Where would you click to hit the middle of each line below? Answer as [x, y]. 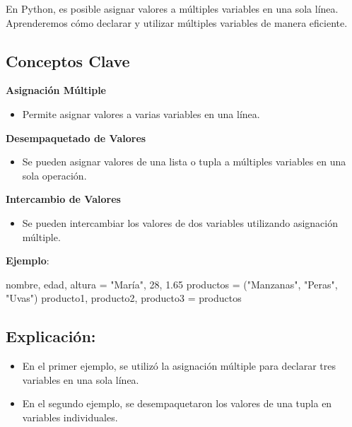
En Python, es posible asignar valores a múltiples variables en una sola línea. [172, 8]
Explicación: [51, 336]
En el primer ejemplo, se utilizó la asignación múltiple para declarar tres [179, 366]
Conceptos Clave [68, 60]
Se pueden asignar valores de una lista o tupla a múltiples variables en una [184, 162]
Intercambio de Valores [63, 199]
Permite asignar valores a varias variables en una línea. [141, 113]
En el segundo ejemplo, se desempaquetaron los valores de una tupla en [177, 403]
